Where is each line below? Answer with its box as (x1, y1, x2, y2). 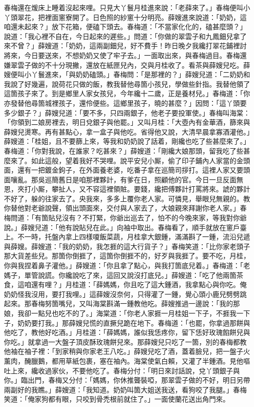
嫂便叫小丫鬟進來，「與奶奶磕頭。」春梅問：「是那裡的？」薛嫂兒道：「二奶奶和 (4, 69, 250, 79)
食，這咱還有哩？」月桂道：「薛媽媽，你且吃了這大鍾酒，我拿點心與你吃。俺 (4, 279, 247, 290)
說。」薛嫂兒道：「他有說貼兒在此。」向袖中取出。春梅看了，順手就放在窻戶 (4, 222, 240, 232)
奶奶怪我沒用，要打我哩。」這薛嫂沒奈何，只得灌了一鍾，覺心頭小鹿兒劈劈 (4, 289, 240, 299)
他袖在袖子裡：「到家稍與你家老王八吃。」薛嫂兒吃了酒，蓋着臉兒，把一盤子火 (4, 346, 250, 356)
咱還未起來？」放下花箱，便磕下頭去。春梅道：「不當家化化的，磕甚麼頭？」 (4, 21, 247, 32)
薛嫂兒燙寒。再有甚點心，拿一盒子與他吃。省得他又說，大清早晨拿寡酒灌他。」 (4, 126, 250, 136)
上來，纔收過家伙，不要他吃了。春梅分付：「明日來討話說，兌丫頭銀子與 (10, 365, 240, 375)
